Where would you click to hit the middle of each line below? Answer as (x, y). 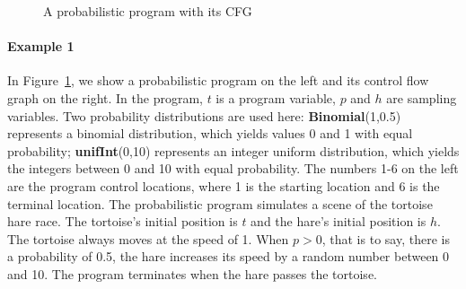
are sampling (422, 97)
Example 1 (41, 46)
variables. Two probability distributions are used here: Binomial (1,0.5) (204, 115)
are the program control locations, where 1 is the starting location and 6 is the (224, 185)
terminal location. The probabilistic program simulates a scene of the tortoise (220, 203)
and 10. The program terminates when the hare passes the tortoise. (192, 273)
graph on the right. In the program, (105, 97)
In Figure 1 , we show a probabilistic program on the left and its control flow (218, 80)
